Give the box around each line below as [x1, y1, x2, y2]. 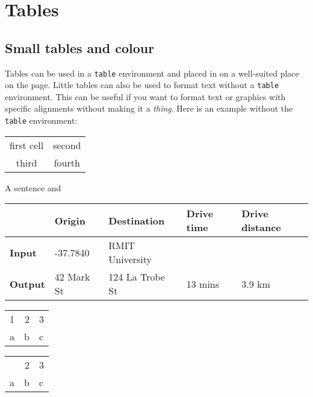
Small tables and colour [5, 38, 155, 57]
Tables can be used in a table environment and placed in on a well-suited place [5, 66, 299, 79]
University [108, 252, 152, 267]
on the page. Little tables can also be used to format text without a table [5, 78, 279, 91]
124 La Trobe [108, 270, 165, 284]
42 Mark [54, 270, 90, 284]
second [53, 138, 81, 152]
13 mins [186, 276, 220, 291]
